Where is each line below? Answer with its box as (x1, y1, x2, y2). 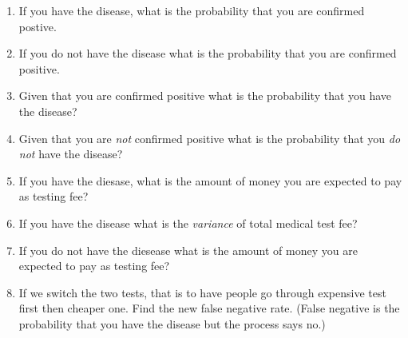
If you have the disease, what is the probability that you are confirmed (18, 2, 365, 18)
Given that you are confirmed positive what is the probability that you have (18, 87, 392, 104)
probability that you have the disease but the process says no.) (18, 315, 326, 332)
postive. (18, 18, 57, 34)
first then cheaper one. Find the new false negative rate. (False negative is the (18, 300, 400, 316)
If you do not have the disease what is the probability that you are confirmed (18, 45, 397, 62)
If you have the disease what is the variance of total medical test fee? (18, 214, 358, 231)
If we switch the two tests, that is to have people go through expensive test (18, 284, 386, 300)
